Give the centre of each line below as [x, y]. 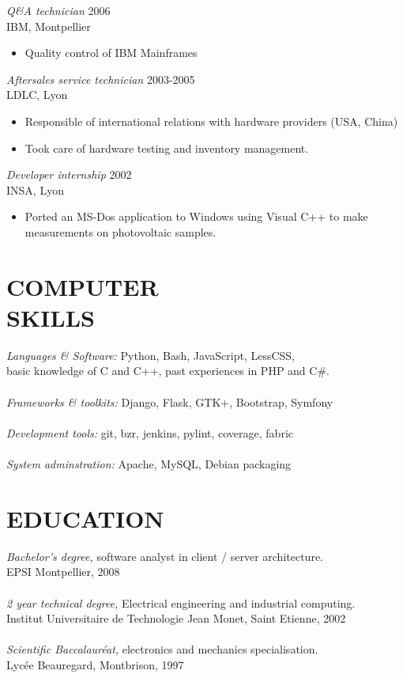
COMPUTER [83, 286]
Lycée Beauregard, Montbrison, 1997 [95, 664]
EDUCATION [85, 518]
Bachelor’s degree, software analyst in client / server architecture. [165, 556]
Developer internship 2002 [69, 174]
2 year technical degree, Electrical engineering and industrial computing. [181, 602]
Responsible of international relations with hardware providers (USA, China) [211, 121]
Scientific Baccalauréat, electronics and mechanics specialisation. [162, 649]
